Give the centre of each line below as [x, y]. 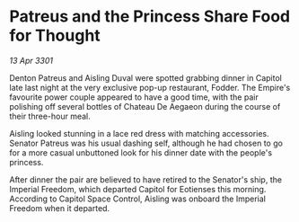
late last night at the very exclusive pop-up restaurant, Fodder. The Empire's [150, 87]
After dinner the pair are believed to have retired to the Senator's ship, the [146, 179]
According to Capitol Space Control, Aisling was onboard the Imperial [138, 199]
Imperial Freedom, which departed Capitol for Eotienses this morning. [138, 189]
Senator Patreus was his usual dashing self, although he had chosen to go [146, 143]
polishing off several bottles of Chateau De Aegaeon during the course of [145, 106]
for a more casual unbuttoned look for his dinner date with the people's [141, 152]
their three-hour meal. [50, 116]
